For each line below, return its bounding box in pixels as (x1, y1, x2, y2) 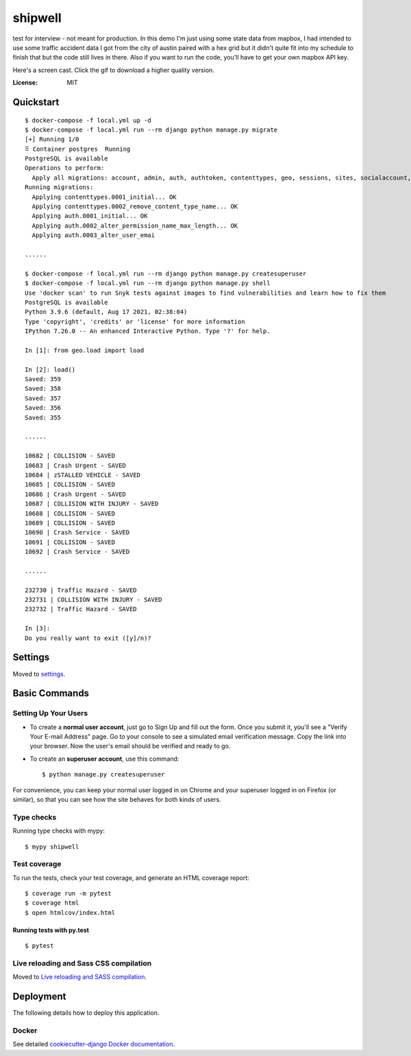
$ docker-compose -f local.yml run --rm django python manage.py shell (25, 280, 271, 287)
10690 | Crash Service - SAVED (25, 528, 130, 537)
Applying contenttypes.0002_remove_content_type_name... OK (32, 203, 238, 210)
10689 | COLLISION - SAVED (25, 519, 116, 527)
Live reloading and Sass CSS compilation (12, 959, 152, 968)
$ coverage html (25, 899, 79, 907)
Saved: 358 (25, 384, 62, 393)
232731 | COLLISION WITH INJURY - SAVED (25, 596, 162, 604)
